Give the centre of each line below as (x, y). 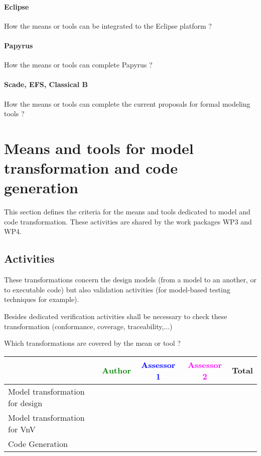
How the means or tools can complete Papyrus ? (78, 65)
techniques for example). (42, 299)
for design (25, 403)
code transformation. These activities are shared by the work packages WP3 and (128, 221)
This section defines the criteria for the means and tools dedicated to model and (127, 212)
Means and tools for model (99, 148)
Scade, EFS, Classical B (46, 84)
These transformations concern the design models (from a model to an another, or (130, 280)
